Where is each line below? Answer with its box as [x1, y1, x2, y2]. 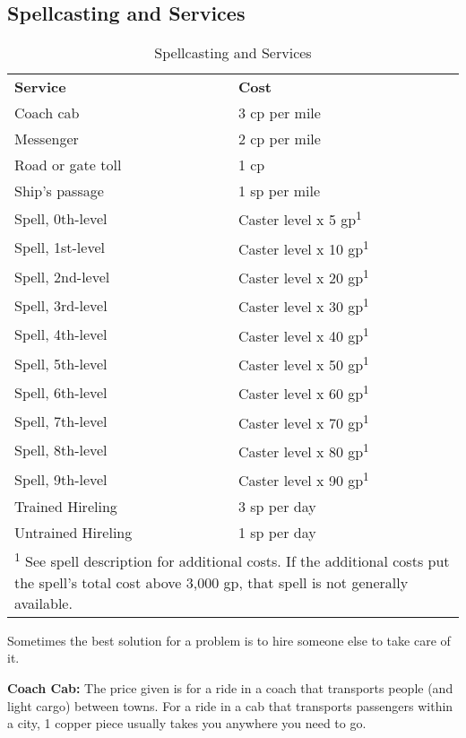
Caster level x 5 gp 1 [237, 206, 362, 230]
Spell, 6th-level [14, 381, 108, 403]
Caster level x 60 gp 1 [237, 380, 369, 404]
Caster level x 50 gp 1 [237, 351, 369, 376]
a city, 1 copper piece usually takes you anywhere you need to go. [7, 714, 367, 733]
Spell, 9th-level [14, 468, 108, 490]
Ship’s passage [14, 180, 104, 202]
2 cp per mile [237, 128, 321, 150]
